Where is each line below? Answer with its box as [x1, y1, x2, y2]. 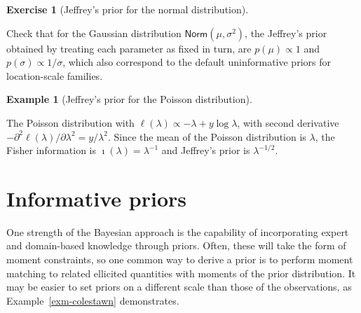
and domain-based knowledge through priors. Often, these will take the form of [6, 238, 346, 253]
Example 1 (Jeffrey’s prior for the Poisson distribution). [6, 92, 252, 106]
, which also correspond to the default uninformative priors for [62, 55, 331, 69]
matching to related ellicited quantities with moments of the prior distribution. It [6, 265, 356, 280]
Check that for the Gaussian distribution [6, 25, 182, 40]
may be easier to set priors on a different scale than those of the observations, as [6, 279, 352, 294]
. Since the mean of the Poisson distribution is [107, 129, 306, 144]
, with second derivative [237, 115, 339, 130]
